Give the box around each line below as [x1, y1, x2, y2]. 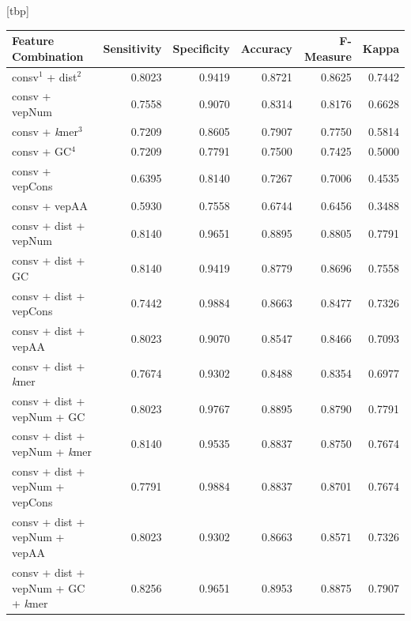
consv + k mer [12, 122, 78, 139]
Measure [304, 47, 352, 64]
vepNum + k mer [12, 443, 92, 459]
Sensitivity [103, 40, 162, 56]
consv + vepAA [12, 197, 89, 213]
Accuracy [240, 40, 292, 56]
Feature [12, 32, 55, 49]
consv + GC [12, 142, 72, 159]
